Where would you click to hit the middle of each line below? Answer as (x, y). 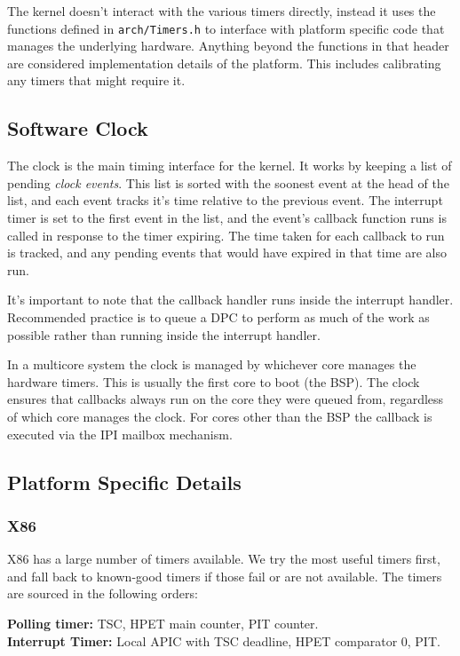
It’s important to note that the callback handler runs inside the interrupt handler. (230, 300)
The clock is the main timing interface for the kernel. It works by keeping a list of (230, 166)
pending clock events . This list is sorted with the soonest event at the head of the (228, 182)
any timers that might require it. (96, 80)
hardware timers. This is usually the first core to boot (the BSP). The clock (214, 381)
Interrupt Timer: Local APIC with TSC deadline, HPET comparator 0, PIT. (224, 640)
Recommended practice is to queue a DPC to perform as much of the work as (218, 316)
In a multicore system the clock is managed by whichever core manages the (212, 364)
